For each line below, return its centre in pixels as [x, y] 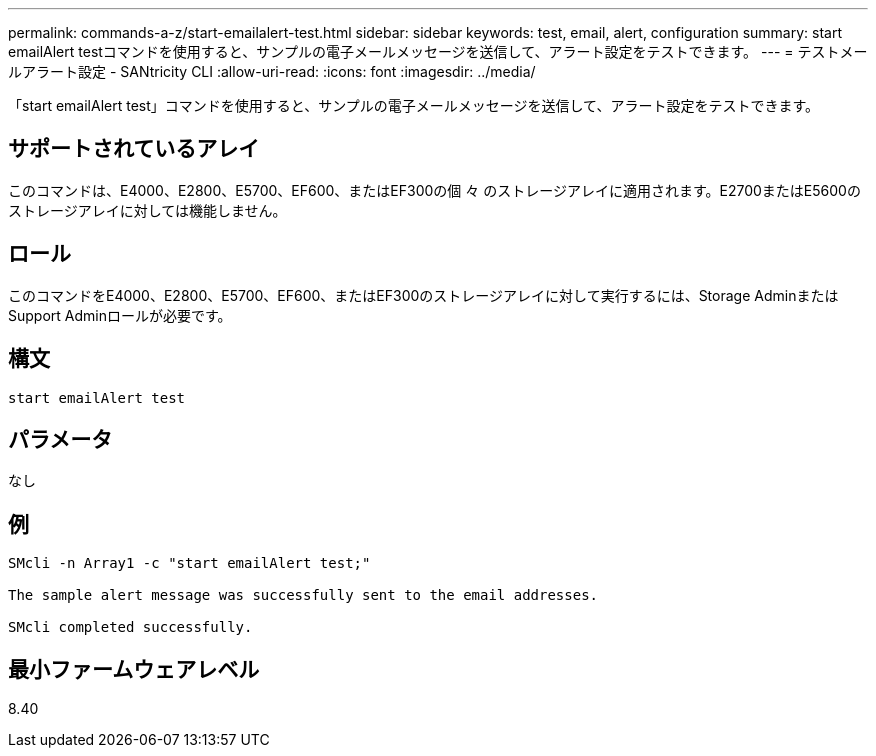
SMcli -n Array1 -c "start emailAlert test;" [189, 563]
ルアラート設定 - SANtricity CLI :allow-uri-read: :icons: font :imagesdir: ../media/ [272, 71]
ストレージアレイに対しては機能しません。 [147, 210]
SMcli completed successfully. [130, 627]
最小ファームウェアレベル [134, 669]
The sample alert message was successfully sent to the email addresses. [303, 595]
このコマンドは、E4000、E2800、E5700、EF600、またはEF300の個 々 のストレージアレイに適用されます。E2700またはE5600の [434, 190]
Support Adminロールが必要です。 [120, 315]
